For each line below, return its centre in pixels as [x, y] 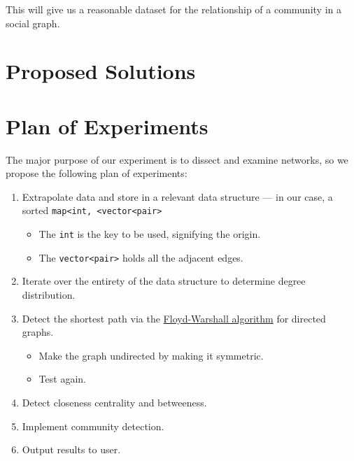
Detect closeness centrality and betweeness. [114, 402]
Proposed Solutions [101, 71]
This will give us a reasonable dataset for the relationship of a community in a [174, 9]
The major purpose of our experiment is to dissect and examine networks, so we [177, 159]
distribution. [49, 295]
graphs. [38, 332]
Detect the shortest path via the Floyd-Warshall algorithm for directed [174, 318]
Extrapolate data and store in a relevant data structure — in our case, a [177, 196]
